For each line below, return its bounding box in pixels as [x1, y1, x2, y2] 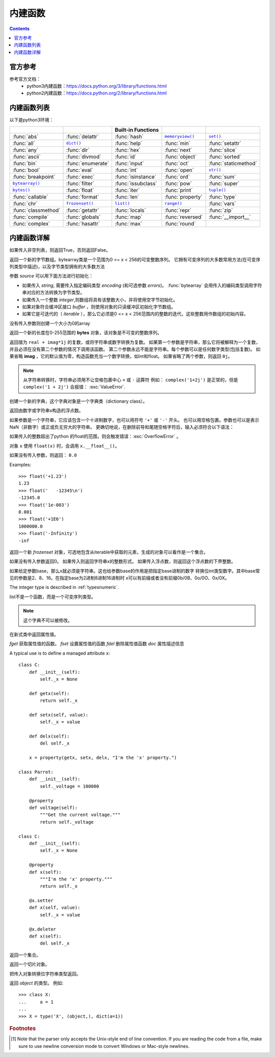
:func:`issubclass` [115, 180, 157, 187]
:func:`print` [164, 186, 193, 193]
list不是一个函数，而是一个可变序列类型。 [9, 594, 96, 600]
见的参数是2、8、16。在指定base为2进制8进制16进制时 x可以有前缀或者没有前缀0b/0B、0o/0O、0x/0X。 [9, 575, 230, 581]
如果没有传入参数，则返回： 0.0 [9, 452, 77, 458]
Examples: [9, 461, 32, 468]
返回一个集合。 [9, 952, 41, 958]
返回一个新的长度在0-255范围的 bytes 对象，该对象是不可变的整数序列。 [9, 330, 162, 336]
